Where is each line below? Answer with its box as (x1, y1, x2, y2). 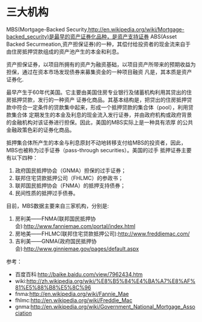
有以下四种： (6, 154, 38, 161)
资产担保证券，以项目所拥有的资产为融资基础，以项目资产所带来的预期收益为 (6, 61, 196, 68)
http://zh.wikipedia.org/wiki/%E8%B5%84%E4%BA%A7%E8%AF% (26, 277, 196, 285)
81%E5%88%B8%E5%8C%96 (14, 283, 91, 291)
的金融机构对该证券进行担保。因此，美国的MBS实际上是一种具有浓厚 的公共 (6, 119, 194, 126)
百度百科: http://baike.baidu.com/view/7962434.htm (14, 270, 143, 277)
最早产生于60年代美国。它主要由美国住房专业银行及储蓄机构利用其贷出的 (6, 88, 187, 96)
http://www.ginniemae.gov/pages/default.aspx (23, 245, 139, 252)
